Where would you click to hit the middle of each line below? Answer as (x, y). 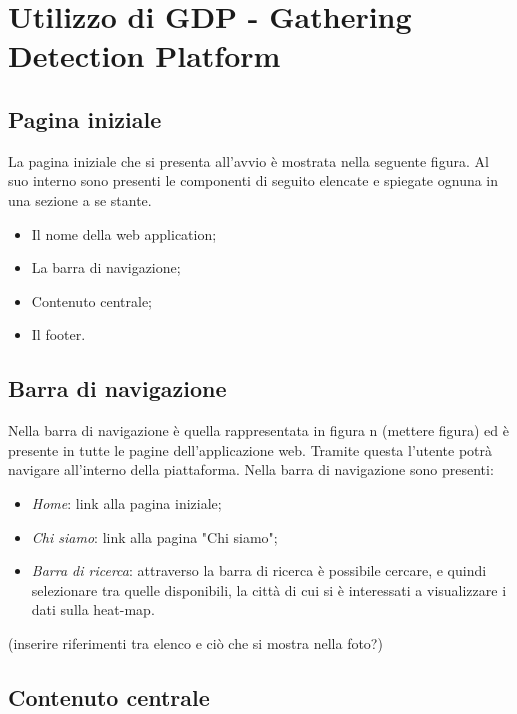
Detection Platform (144, 55)
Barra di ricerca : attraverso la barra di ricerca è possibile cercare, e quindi (259, 570)
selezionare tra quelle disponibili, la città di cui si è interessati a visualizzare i (269, 589)
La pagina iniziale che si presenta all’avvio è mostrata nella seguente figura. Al (248, 160)
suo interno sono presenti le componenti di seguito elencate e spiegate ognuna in (253, 180)
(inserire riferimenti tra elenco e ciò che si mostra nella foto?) (195, 642)
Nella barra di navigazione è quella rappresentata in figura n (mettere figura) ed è (258, 430)
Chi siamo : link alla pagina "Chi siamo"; (154, 536)
